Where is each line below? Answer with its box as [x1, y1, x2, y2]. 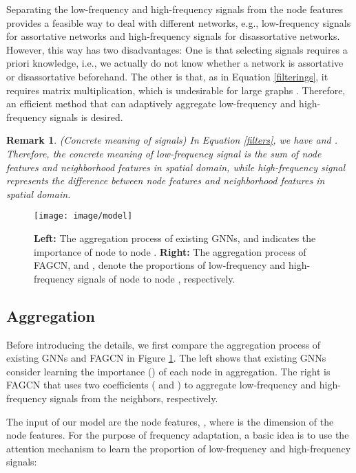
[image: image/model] [34, 211, 133, 221]
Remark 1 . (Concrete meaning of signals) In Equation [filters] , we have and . [6, 133, 337, 147]
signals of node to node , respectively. [77, 271, 235, 285]
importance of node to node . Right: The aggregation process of [34, 244, 306, 258]
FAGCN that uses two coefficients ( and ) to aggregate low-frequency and [6, 377, 317, 392]
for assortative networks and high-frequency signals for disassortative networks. [6, 29, 340, 43]
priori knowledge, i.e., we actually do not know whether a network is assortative [6, 56, 344, 70]
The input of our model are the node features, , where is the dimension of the [6, 414, 334, 428]
